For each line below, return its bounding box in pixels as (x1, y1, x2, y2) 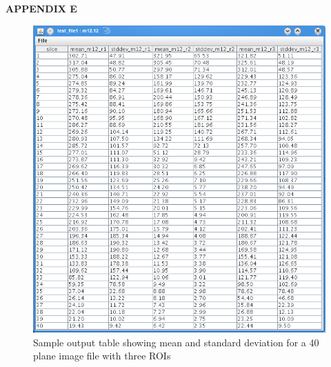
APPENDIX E (6, 1, 77, 15)
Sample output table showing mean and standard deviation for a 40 (33, 335, 319, 349)
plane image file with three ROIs (33, 348, 171, 363)
